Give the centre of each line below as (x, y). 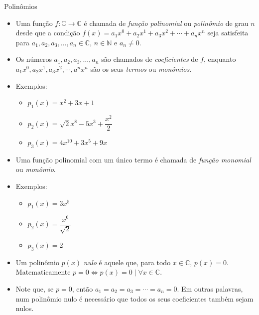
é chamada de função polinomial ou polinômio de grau (166, 23)
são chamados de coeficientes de (150, 59)
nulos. (25, 308)
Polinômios (21, 6)
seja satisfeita (228, 33)
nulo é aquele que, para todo (127, 262)
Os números (34, 59)
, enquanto (220, 59)
